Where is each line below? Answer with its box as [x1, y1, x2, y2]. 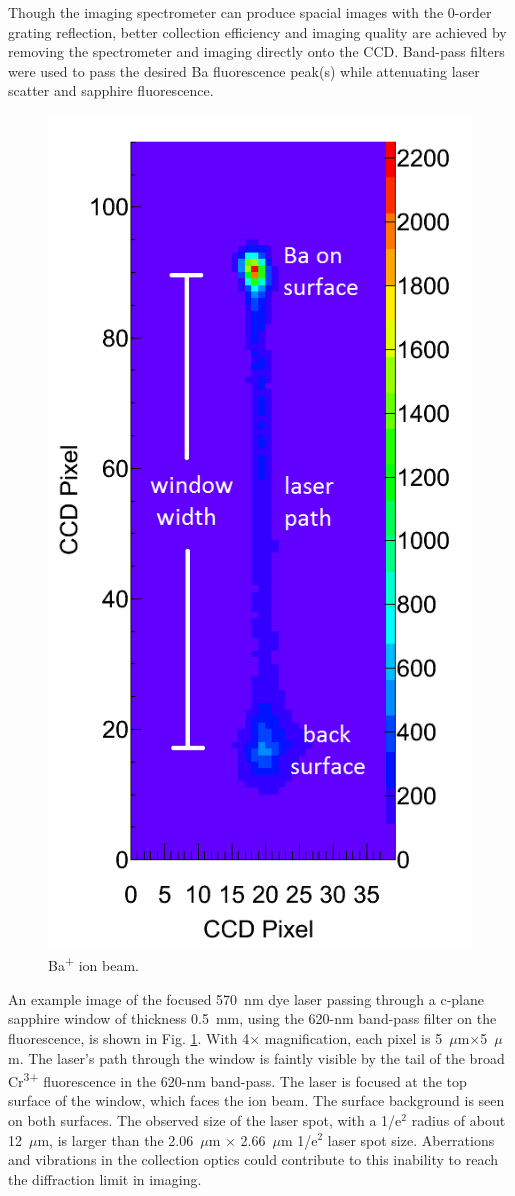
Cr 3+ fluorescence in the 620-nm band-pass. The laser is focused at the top [8, 1068, 467, 1091]
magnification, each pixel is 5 [264, 1027, 443, 1048]
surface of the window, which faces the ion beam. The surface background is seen [8, 1090, 505, 1111]
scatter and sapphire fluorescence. [8, 80, 214, 101]
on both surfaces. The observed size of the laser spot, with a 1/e [8, 1109, 402, 1130]
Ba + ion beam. [48, 952, 139, 976]
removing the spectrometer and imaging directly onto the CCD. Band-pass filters [8, 41, 505, 62]
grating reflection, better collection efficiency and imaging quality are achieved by [8, 21, 507, 42]
